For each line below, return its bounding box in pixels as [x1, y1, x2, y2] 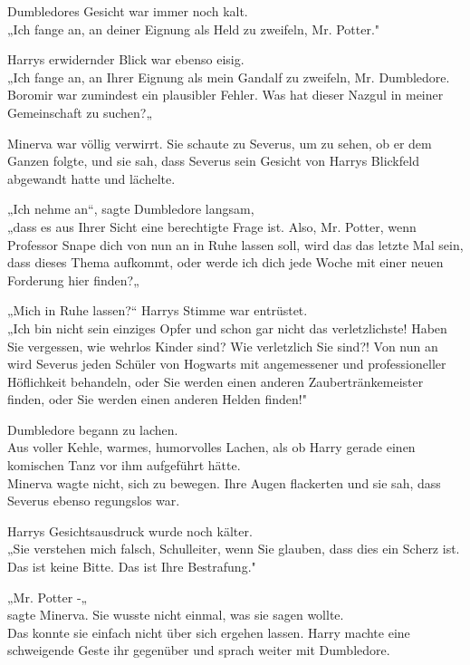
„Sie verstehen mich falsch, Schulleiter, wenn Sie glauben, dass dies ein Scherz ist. [7, 539, 460, 558]
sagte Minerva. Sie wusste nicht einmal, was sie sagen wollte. [7, 605, 344, 624]
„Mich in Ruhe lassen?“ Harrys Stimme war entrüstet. [7, 301, 308, 320]
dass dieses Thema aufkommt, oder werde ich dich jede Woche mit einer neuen [7, 253, 444, 272]
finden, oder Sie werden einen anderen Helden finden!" [7, 390, 307, 409]
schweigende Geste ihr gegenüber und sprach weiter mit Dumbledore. [7, 641, 390, 660]
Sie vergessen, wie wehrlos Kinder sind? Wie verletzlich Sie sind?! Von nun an [7, 336, 438, 355]
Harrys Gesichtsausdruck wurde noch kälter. [7, 521, 253, 540]
